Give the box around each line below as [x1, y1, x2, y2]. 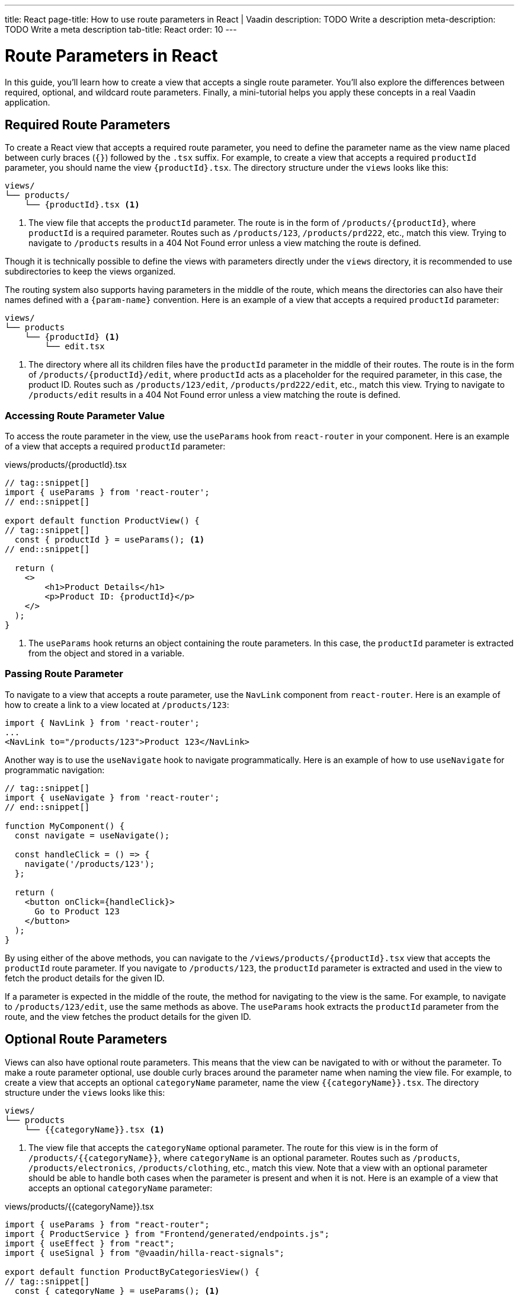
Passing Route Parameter [5, 668, 123, 680]
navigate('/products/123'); [24, 859, 155, 869]
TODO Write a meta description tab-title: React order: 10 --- [5, 24, 237, 34]
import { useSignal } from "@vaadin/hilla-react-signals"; [5, 1248, 285, 1258]
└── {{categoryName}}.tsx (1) [24, 1124, 165, 1134]
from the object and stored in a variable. [28, 648, 185, 659]
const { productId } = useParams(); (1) [14, 535, 205, 545]
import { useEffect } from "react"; [5, 1238, 175, 1248]
